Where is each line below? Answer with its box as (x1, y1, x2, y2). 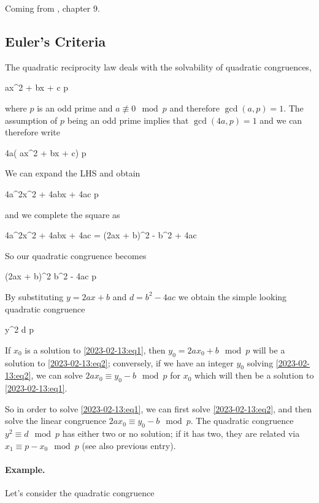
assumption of (5, 113, 58, 126)
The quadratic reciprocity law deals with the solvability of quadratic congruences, (5, 60, 312, 73)
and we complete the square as (5, 208, 120, 221)
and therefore (169, 101, 220, 114)
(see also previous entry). (82, 439, 176, 452)
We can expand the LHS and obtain (5, 167, 140, 180)
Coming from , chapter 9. (5, 2, 100, 14)
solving (247, 356, 274, 369)
